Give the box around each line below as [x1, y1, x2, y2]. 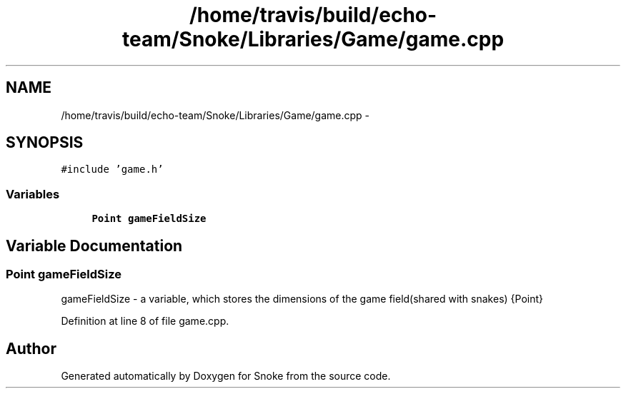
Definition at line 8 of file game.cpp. [61, 315, 229, 328]
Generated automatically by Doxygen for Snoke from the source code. [61, 370, 391, 383]
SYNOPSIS [6, 133, 84, 152]
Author [6, 339, 56, 358]
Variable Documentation [6, 236, 183, 255]
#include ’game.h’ [61, 163, 164, 176]
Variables [6, 186, 60, 201]
